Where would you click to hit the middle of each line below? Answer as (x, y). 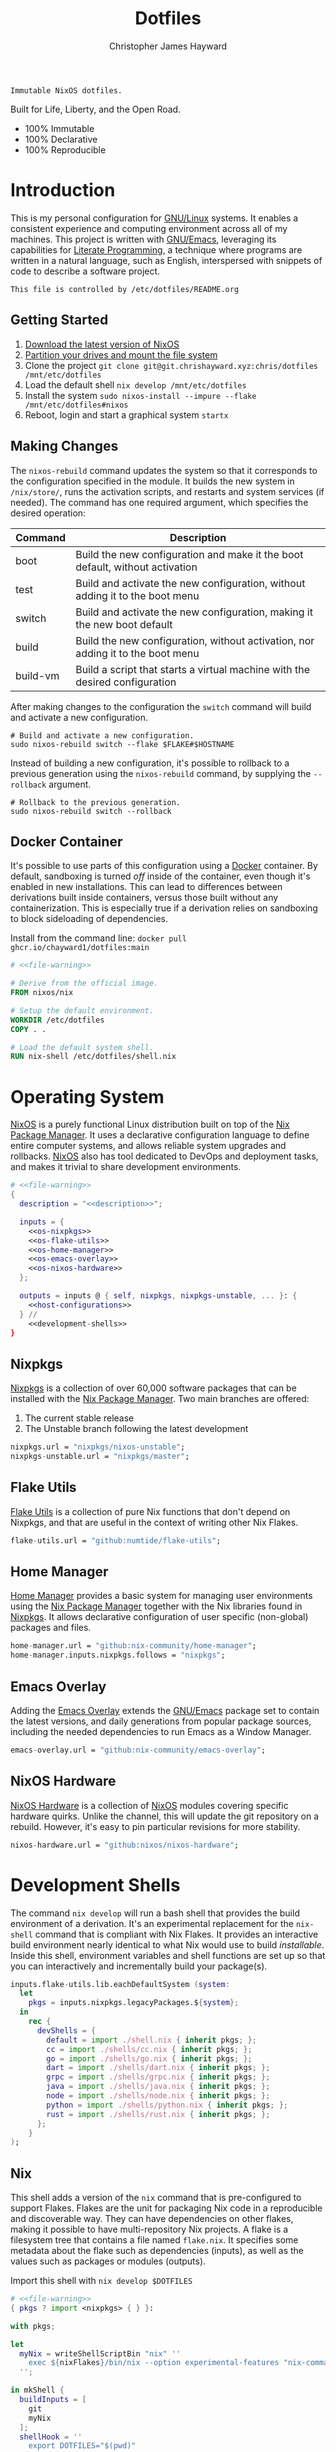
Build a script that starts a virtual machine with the (193, 669)
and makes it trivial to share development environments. (126, 1167)
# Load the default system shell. (82, 1047)
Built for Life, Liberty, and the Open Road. (96, 109)
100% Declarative (61, 139)
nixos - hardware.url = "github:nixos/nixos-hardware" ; (125, 1845)
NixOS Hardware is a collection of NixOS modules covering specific (149, 1805)
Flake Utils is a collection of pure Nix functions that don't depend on (150, 1511)
